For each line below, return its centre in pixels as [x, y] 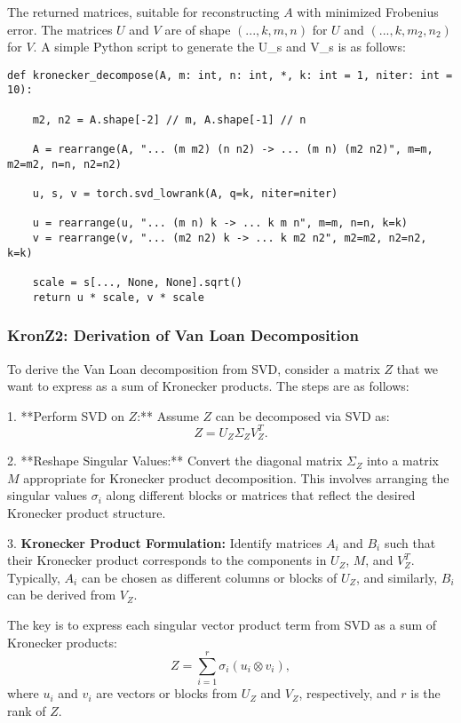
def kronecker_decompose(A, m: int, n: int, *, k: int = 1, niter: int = [230, 75]
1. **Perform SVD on [66, 415]
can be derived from [62, 595]
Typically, [34, 577]
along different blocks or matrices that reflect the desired [261, 495]
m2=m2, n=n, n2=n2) [64, 164]
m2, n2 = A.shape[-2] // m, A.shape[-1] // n [169, 119]
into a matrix [403, 461]
